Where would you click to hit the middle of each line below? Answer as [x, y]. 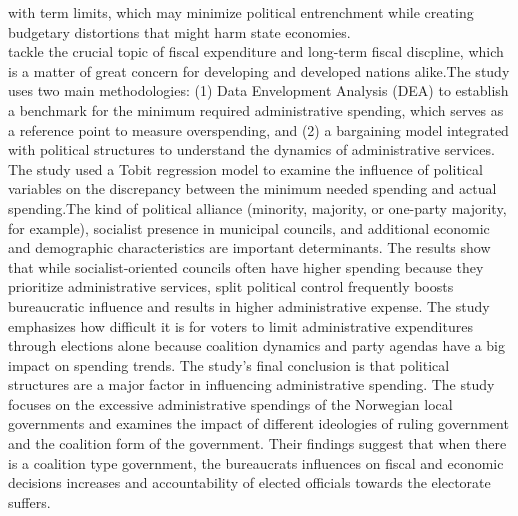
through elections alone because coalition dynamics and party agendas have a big [256, 345]
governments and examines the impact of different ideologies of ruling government [258, 423]
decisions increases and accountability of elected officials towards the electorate [249, 482]
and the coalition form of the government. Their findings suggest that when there [257, 443]
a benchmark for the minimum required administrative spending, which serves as [256, 109]
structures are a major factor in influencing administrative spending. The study [251, 384]
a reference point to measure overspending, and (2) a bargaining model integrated [258, 129]
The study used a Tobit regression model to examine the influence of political [245, 168]
